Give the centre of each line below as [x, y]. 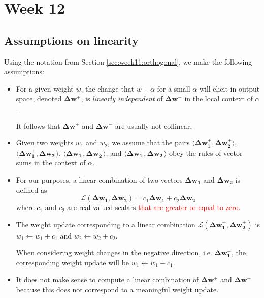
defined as [31, 189]
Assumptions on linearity [71, 40]
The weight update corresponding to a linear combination [106, 224]
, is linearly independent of [122, 98]
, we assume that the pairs [148, 143]
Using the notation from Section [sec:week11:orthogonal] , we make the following [128, 61]
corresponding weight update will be [73, 262]
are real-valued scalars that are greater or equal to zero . [154, 207]
